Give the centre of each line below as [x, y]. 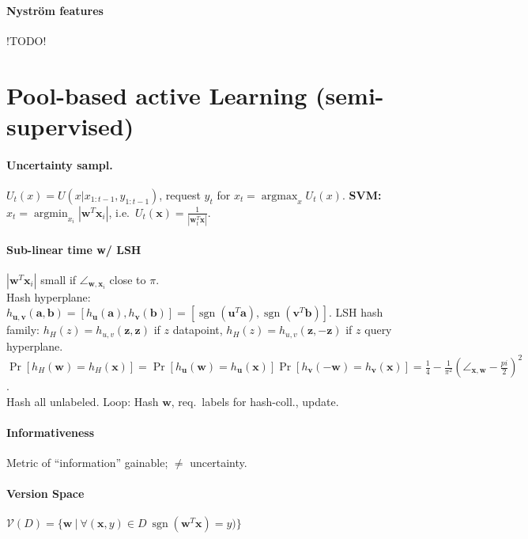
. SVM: [362, 194]
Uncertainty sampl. [60, 164]
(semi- [350, 95]
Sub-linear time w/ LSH [74, 249]
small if [58, 279]
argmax [279, 196]
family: [23, 330]
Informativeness [51, 432]
